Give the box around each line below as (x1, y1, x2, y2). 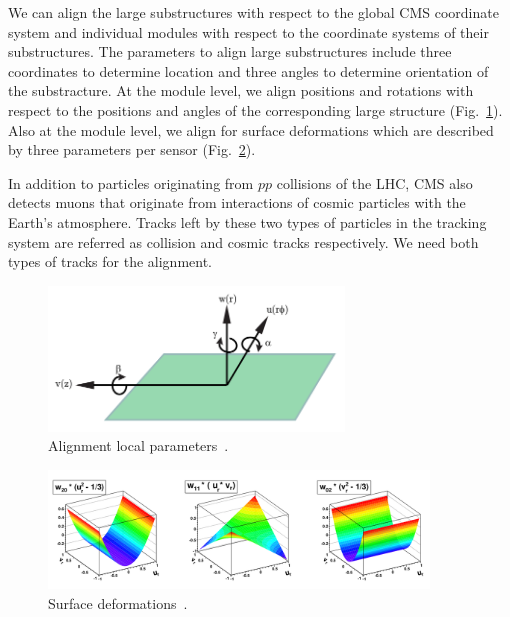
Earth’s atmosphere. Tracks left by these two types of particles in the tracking (8, 211, 487, 232)
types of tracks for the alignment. (8, 251, 213, 272)
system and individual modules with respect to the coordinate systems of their (8, 21, 489, 42)
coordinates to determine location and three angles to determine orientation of (8, 60, 489, 81)
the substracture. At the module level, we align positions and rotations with (8, 80, 474, 101)
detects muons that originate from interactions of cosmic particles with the (8, 192, 466, 213)
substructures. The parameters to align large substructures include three (8, 41, 452, 62)
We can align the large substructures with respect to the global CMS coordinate (8, 2, 499, 22)
